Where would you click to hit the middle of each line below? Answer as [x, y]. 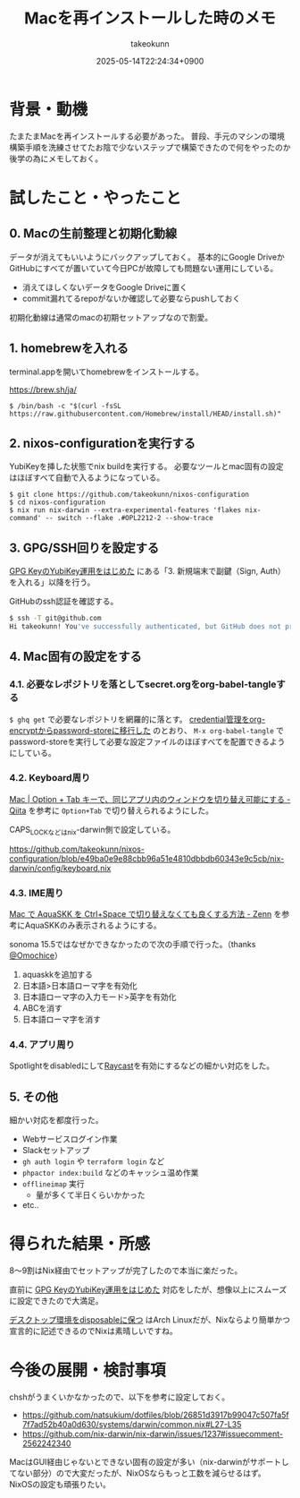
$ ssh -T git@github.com [55, 619]
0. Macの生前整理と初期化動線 [93, 234]
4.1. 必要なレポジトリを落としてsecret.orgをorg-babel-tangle [143, 684]
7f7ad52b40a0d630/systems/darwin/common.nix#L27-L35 [132, 1424]
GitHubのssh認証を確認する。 [64, 602]
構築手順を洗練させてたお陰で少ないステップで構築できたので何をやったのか [150, 147]
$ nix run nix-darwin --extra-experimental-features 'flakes [125, 510]
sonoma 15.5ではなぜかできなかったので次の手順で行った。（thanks [133, 944]
